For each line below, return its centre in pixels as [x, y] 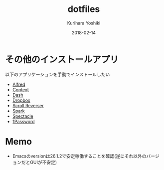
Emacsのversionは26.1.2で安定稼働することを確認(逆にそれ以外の [79, 156]
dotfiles [84, 9]
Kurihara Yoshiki [84, 23]
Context [20, 89]
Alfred [19, 84]
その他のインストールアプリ [62, 60]
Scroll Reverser [28, 105]
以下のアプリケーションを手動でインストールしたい [58, 74]
